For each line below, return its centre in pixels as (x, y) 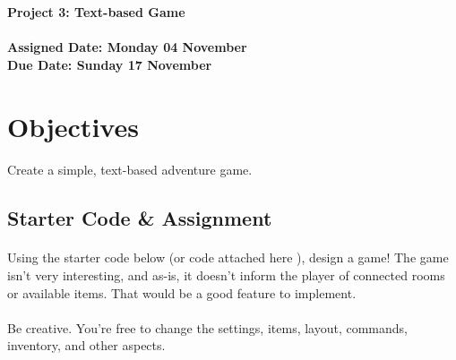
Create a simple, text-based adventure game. (130, 170)
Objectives (73, 126)
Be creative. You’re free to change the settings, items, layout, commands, (208, 327)
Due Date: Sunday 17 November (110, 64)
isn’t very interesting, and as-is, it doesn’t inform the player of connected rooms (226, 274)
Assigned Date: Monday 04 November (127, 47)
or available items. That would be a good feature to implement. (182, 292)
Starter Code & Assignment (140, 218)
